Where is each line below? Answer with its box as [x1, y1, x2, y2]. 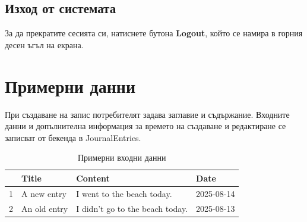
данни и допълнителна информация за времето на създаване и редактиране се [5, 120, 286, 132]
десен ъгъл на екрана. [5, 38, 84, 51]
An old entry [21, 202, 68, 214]
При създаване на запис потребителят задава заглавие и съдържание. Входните [5, 108, 290, 120]
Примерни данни [5, 73, 136, 98]
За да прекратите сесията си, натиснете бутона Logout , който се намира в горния [5, 27, 303, 39]
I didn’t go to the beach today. [76, 202, 188, 214]
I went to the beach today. [76, 187, 172, 199]
